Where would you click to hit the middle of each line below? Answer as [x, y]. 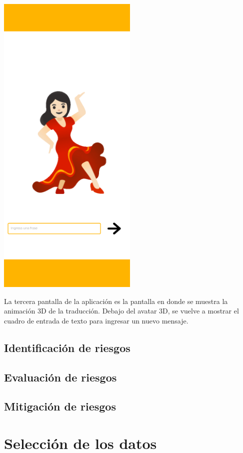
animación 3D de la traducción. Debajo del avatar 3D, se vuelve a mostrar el [121, 311]
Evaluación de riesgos [60, 377]
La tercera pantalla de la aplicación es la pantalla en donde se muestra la [116, 301]
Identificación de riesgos [67, 347]
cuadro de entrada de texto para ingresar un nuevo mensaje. [96, 320]
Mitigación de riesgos [60, 406]
